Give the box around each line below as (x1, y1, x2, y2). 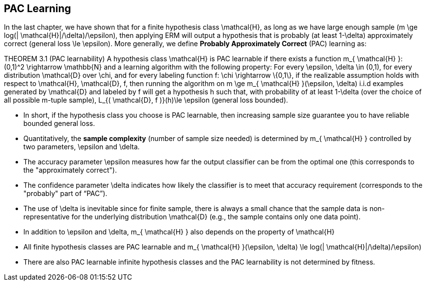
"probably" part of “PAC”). (23, 189, 108, 198)
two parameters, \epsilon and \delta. (23, 142, 140, 151)
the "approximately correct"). (23, 166, 117, 175)
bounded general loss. (23, 119, 95, 128)
